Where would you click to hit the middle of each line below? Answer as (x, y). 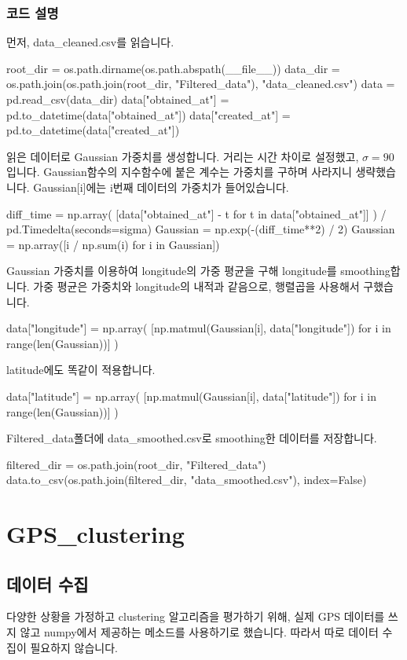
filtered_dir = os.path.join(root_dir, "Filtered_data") (136, 464)
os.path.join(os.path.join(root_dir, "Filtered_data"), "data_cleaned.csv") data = (201, 84)
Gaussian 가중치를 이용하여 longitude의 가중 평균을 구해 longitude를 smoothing (198, 271)
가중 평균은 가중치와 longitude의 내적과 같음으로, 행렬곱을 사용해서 (196, 286)
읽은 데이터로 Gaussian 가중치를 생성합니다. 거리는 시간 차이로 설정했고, (183, 156)
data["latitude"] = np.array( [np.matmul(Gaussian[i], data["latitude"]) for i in (191, 396)
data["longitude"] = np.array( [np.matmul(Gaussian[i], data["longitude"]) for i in (199, 328)
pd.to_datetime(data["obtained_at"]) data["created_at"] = (148, 114)
